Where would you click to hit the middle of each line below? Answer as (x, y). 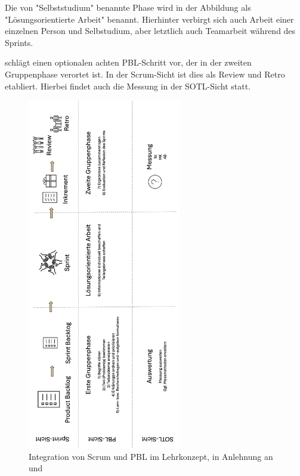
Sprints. (19, 42)
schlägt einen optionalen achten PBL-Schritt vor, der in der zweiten (128, 62)
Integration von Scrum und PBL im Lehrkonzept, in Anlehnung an (151, 456)
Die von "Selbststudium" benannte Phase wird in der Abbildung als (128, 7)
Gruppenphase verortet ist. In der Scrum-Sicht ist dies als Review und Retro (145, 74)
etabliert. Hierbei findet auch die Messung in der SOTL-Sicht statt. (128, 86)
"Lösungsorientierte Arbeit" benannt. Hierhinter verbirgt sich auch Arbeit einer (149, 19)
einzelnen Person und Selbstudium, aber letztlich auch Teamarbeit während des (150, 31)
